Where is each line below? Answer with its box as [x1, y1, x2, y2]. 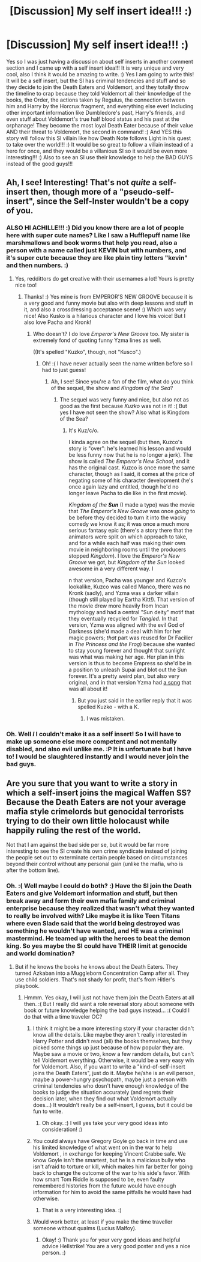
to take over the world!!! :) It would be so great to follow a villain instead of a [6, 141, 194, 148]
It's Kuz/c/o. [68, 427, 99, 434]
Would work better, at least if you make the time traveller [32, 1218, 173, 1225]
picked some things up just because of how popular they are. [32, 1044, 185, 1051]
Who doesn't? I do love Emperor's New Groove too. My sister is [32, 330, 190, 337]
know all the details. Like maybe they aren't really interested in [32, 1031, 187, 1038]
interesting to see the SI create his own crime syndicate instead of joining [6, 847, 188, 855]
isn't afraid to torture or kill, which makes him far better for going [32, 1163, 193, 1170]
